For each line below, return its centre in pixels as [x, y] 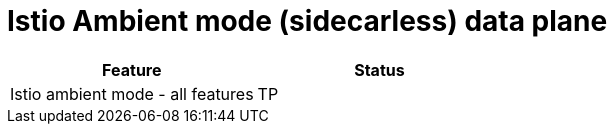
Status [379, 69]
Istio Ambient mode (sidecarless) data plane [307, 21]
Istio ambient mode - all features [132, 93]
